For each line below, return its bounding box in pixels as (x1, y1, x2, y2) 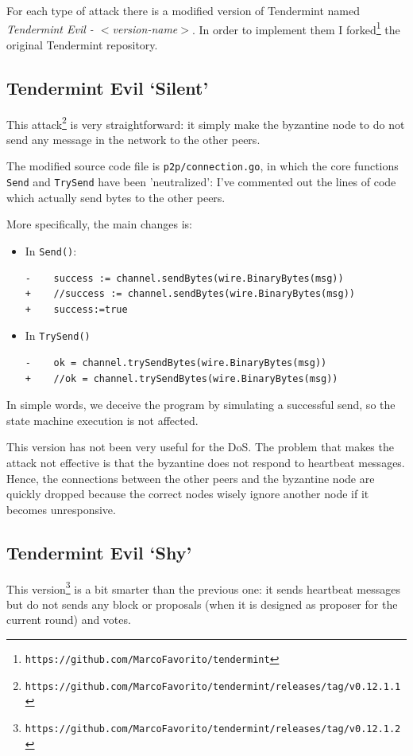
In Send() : (25, 242, 77, 259)
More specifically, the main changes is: (6, 216, 192, 232)
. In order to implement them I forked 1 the (191, 18, 400, 37)
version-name (112, 21, 178, 37)
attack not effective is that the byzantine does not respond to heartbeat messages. (6, 454, 405, 471)
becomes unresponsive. (6, 501, 116, 517)
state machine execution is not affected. (6, 411, 199, 428)
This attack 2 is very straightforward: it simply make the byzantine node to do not (6, 113, 405, 132)
